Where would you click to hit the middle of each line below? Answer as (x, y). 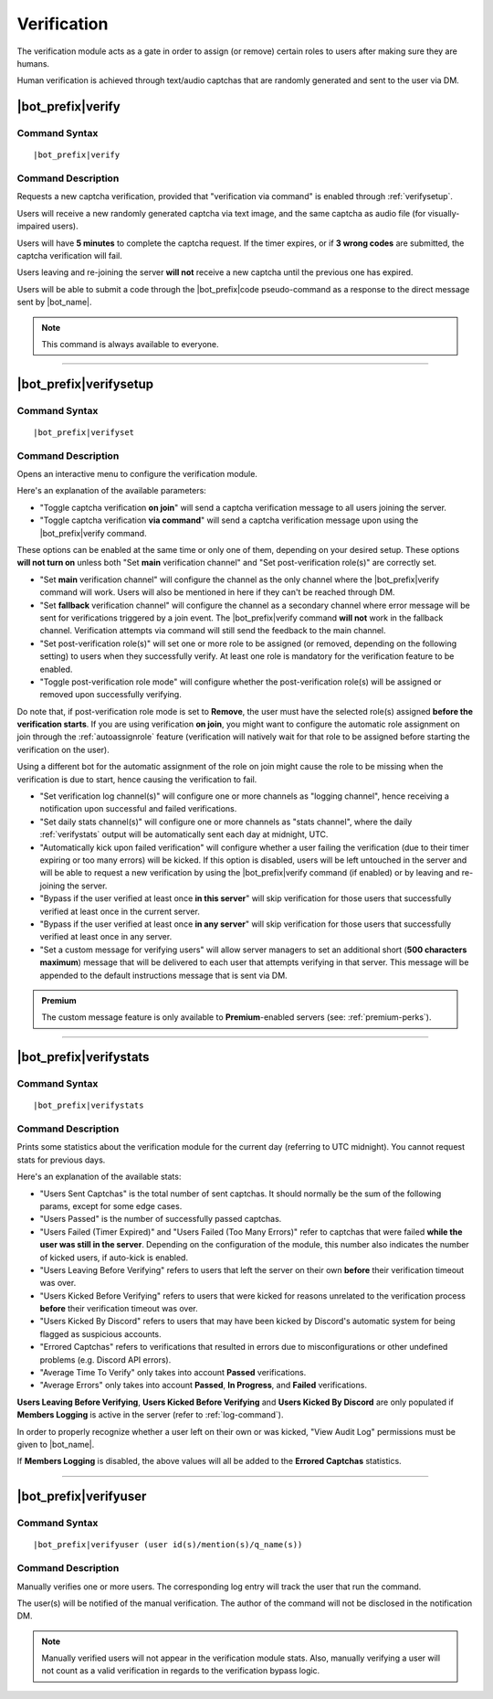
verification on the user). (63, 749)
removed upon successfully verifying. (110, 695)
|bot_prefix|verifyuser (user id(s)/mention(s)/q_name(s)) (168, 1545)
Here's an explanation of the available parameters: (112, 491)
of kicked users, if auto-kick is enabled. (114, 1258)
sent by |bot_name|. (54, 303)
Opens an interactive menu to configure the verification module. (137, 474)
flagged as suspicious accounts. (100, 1333)
